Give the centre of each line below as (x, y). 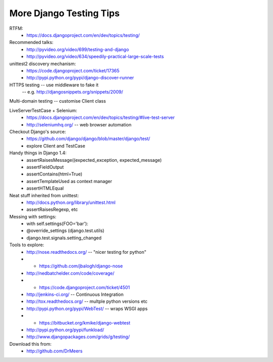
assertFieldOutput (45, 167)
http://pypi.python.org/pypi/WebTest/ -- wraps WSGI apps (87, 308)
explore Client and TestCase (56, 146)
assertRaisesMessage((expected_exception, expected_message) (94, 160)
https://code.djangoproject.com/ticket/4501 (84, 287)
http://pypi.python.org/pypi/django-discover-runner (80, 78)
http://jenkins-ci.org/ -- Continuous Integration (75, 294)
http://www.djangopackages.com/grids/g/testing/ (78, 337)
